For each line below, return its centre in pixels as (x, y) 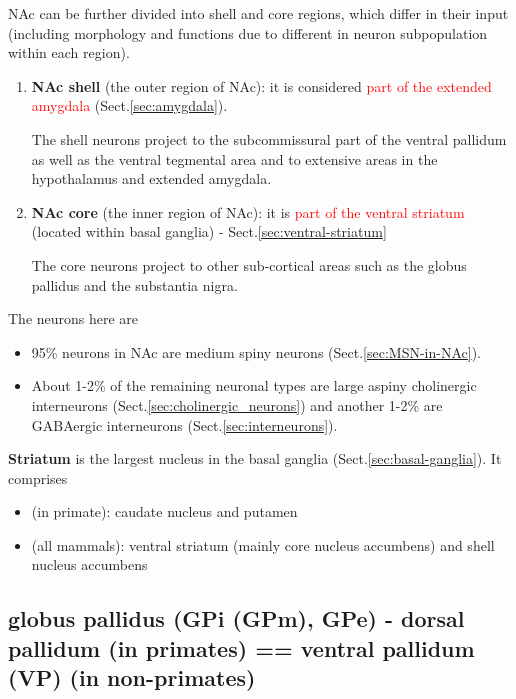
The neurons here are (73, 318)
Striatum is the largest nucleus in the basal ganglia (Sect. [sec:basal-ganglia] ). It (255, 458)
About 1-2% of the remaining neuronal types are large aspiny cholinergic (254, 385)
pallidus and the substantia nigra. (134, 284)
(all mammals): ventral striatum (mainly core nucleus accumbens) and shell (263, 544)
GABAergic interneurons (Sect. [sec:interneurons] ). (184, 424)
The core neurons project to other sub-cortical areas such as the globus (249, 264)
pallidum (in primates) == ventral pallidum (241, 647)
